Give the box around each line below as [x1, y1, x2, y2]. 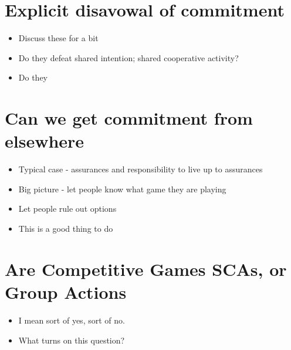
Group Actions [5, 279, 127, 304]
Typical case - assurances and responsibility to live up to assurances [18, 163, 263, 175]
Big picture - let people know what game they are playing [18, 182, 226, 195]
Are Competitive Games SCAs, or [5, 256, 287, 281]
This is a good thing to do [18, 222, 113, 234]
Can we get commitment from [5, 106, 253, 130]
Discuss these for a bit [18, 32, 99, 44]
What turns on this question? [18, 334, 125, 346]
